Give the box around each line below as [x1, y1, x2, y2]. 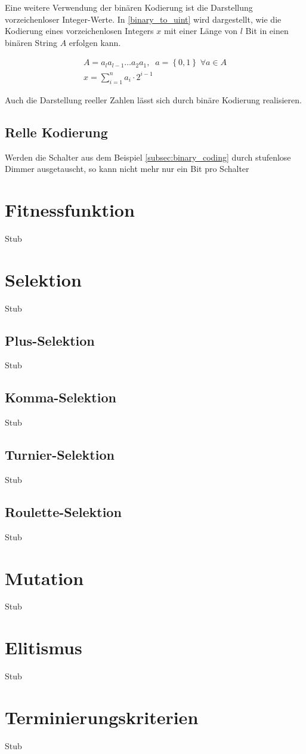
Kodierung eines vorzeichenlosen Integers [5, 24, 154, 37]
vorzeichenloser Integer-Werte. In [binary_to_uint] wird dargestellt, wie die [5, 13, 282, 25]
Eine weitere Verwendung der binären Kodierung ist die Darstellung [5, 1, 253, 13]
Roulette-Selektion [5, 502, 122, 521]
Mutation [5, 565, 84, 590]
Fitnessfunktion [5, 197, 135, 221]
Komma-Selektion [5, 388, 116, 407]
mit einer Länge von [163, 24, 238, 37]
